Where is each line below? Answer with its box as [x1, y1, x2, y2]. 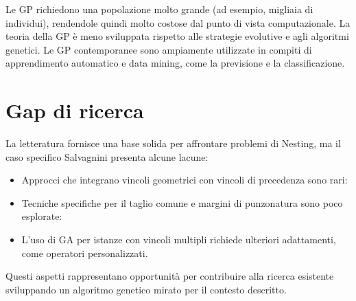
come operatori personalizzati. [21, 245, 148, 260]
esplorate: [21, 209, 62, 223]
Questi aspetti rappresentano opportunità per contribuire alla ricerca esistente [5, 269, 334, 283]
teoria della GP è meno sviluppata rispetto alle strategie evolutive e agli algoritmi [5, 29, 349, 43]
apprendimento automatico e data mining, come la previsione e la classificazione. [5, 56, 345, 70]
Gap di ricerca [5, 96, 144, 124]
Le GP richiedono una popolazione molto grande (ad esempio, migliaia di [5, 2, 313, 16]
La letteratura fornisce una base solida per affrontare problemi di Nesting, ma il [5, 136, 341, 150]
